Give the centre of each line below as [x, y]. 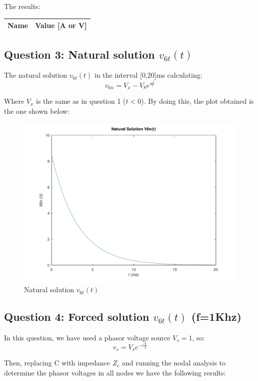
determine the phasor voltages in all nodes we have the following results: [115, 372]
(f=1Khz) [216, 317]
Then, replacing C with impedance [57, 363]
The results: [22, 6]
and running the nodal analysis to [174, 363]
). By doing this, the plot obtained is [197, 101]
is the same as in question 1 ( [81, 101]
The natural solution [36, 75]
